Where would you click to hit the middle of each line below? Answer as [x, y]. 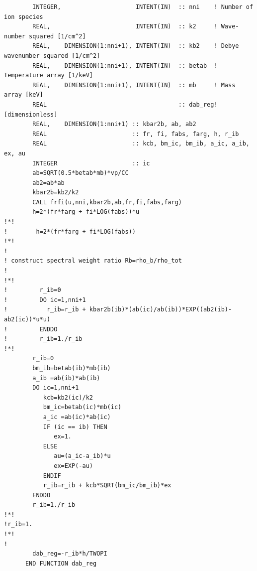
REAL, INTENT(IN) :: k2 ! [125, 27]
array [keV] [24, 95]
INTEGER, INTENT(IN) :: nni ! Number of [143, 7]
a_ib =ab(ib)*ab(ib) [66, 378]
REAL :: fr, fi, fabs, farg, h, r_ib [136, 134]
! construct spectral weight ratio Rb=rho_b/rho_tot [93, 261]
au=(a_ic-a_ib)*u [82, 456]
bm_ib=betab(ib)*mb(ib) [72, 368]
